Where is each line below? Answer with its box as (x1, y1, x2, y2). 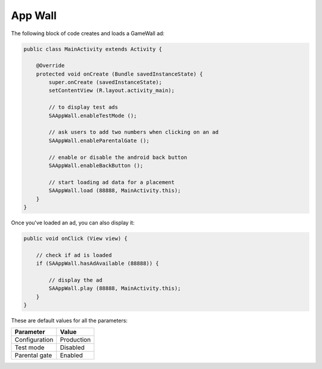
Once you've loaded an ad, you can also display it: (11, 219, 135, 226)
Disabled (60, 343, 85, 352)
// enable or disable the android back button (48, 154, 187, 161)
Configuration (14, 336, 54, 344)
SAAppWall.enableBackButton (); (48, 162, 143, 169)
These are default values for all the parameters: (11, 317, 128, 324)
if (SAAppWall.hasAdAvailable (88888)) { (36, 260, 159, 267)
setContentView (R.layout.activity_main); (48, 87, 175, 94)
